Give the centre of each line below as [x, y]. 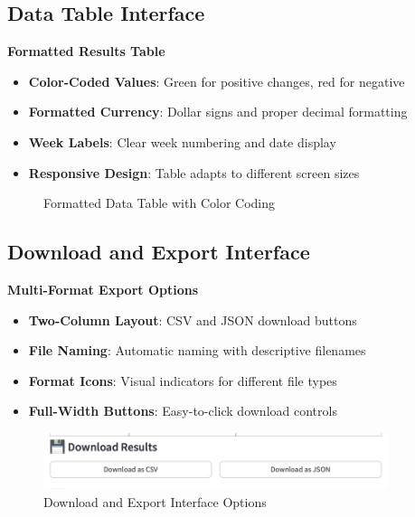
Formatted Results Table [86, 51]
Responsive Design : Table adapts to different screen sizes [194, 172]
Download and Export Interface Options [155, 501]
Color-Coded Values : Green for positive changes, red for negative [217, 81]
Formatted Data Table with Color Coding [159, 203]
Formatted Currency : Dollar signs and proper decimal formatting [218, 112]
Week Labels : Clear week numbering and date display [182, 141]
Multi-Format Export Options [103, 289]
